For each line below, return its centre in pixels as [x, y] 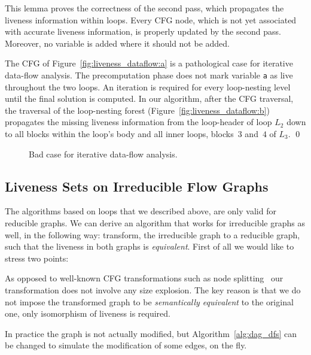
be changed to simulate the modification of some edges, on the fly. [126, 345]
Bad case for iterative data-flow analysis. [103, 154]
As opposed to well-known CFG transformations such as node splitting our [144, 278]
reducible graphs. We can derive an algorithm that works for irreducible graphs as [155, 222]
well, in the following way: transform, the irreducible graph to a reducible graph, [153, 234]
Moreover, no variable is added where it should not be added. [117, 43]
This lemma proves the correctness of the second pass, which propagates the [144, 8]
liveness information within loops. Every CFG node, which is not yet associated [151, 19]
